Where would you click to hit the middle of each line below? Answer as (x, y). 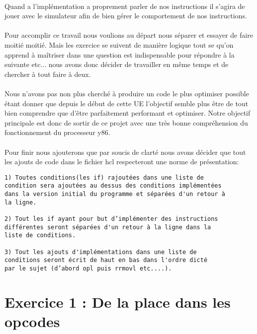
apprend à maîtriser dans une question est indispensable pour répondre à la (120, 54)
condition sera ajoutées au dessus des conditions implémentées (113, 186)
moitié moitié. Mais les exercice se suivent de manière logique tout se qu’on (119, 44)
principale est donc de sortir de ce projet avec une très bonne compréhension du (126, 122)
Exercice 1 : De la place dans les (118, 301)
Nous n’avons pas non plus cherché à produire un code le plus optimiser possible (127, 93)
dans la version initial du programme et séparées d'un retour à (115, 194)
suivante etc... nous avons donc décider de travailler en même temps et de (117, 64)
